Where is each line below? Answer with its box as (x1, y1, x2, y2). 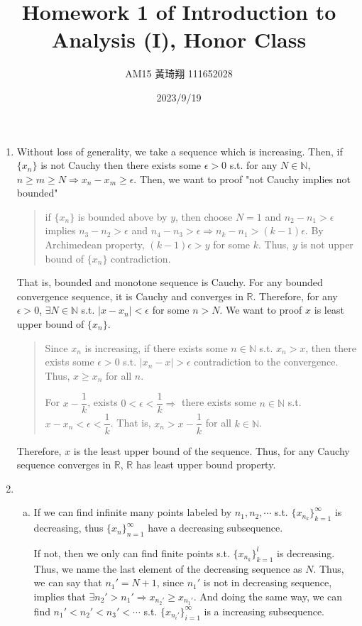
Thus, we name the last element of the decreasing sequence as (33, 561, 302, 576)
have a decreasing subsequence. (148, 520, 283, 535)
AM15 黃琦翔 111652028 (125, 66, 233, 81)
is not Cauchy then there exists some (40, 158, 202, 172)
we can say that (33, 575, 102, 590)
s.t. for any (229, 158, 278, 172)
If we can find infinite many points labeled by (33, 505, 232, 520)
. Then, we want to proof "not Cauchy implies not (133, 171, 351, 186)
